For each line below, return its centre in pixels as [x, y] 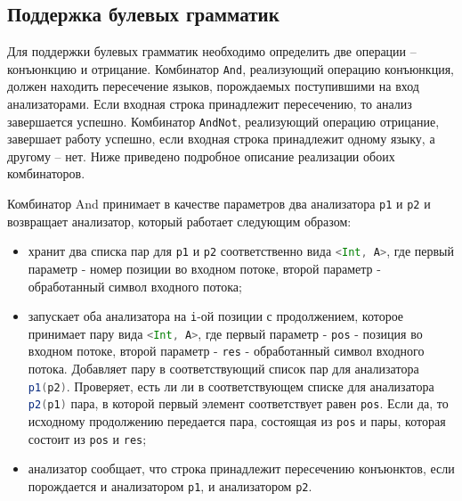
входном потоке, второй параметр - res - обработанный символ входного [226, 351]
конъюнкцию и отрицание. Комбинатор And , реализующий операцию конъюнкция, [231, 68]
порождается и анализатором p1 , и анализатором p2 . [170, 485]
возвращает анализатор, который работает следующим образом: [179, 221]
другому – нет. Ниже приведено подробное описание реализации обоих [201, 156]
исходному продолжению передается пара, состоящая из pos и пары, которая [237, 421]
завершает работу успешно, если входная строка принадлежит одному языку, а [221, 139]
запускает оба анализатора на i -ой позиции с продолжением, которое [216, 316]
